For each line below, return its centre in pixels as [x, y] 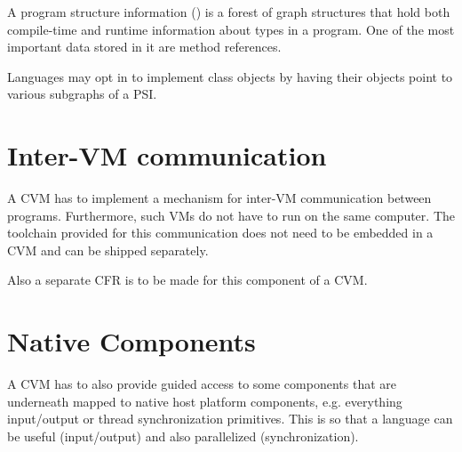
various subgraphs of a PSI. [82, 94]
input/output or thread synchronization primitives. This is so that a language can [230, 419]
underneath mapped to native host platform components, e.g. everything [205, 401]
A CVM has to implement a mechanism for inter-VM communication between [219, 198]
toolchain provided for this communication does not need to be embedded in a [220, 233]
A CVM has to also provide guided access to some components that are [202, 384]
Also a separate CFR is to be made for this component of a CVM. [187, 280]
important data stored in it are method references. [144, 47]
